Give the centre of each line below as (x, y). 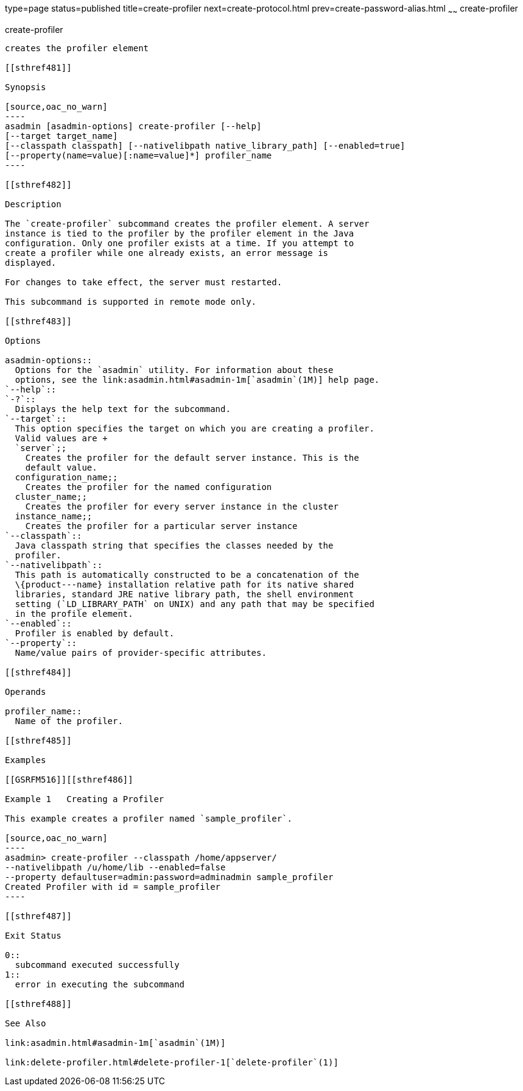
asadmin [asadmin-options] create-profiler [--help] (133, 126)
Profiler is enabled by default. (95, 633)
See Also (26, 1023)
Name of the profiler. (69, 721)
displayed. (31, 262)
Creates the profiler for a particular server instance (161, 526)
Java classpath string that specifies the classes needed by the (174, 545)
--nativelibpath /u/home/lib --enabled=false (115, 867)
